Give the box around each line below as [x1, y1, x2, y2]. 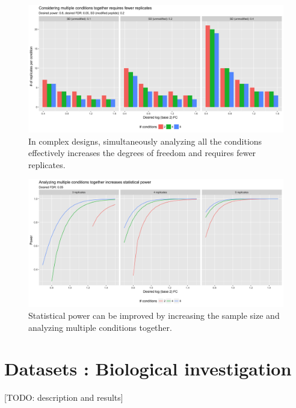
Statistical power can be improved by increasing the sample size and [28, 309, 280, 321]
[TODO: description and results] [4, 391, 123, 404]
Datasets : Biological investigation [4, 356, 292, 381]
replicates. [28, 158, 66, 171]
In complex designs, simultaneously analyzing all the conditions [28, 134, 262, 147]
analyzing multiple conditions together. [28, 321, 172, 333]
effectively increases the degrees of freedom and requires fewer [28, 146, 256, 159]
